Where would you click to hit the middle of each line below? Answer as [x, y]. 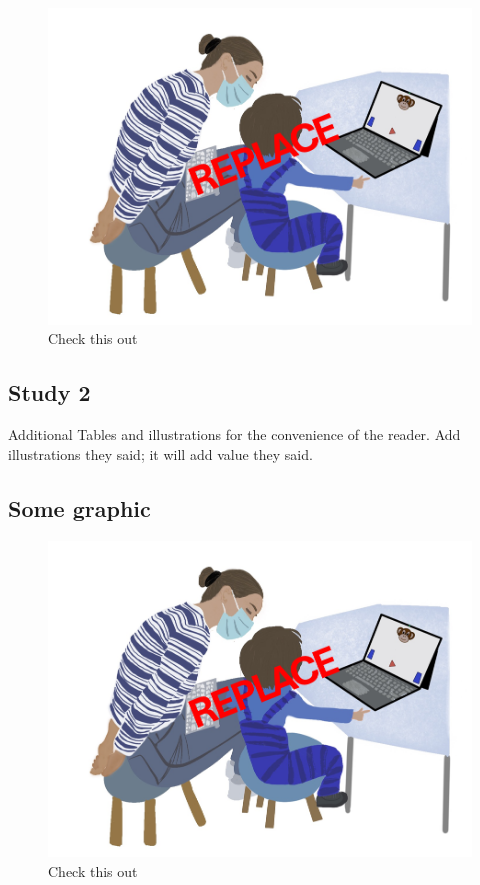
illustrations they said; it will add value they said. [160, 453]
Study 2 [49, 392]
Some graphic [79, 507]
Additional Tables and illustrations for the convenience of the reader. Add [234, 434]
